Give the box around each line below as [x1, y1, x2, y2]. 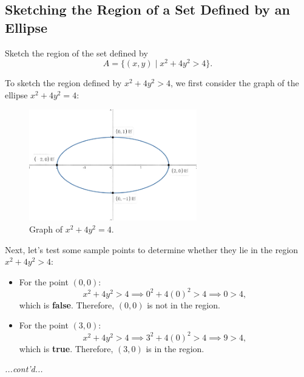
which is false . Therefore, [19, 298, 115, 311]
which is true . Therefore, [19, 342, 113, 355]
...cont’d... [5, 362, 43, 375]
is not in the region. [147, 298, 220, 311]
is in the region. [146, 342, 204, 355]
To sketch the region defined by [5, 76, 122, 89]
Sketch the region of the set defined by [5, 46, 148, 59]
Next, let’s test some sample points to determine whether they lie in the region [5, 243, 299, 256]
